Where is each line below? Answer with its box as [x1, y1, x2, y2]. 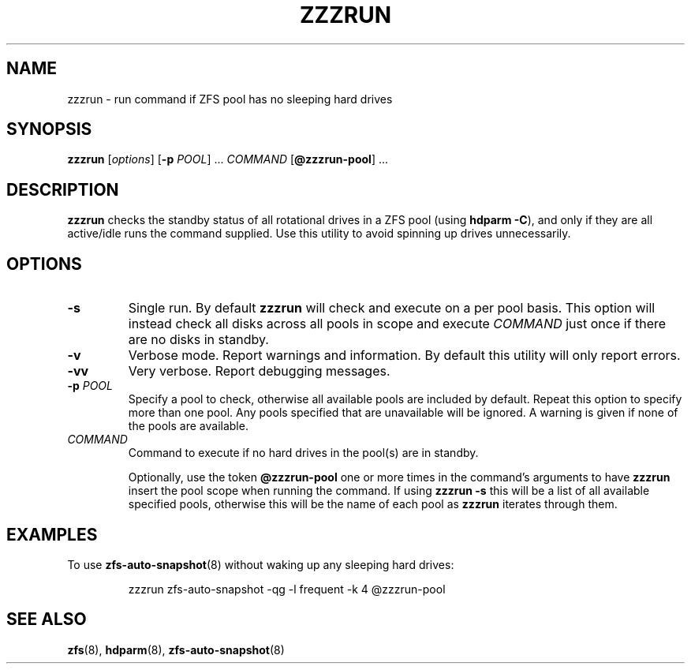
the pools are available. [128, 419, 248, 433]
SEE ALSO [6, 609, 87, 630]
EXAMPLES [6, 524, 98, 545]
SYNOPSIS [6, 119, 92, 140]
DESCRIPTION [6, 179, 119, 200]
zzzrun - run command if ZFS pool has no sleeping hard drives [67, 92, 393, 106]
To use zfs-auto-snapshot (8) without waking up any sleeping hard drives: [67, 557, 454, 571]
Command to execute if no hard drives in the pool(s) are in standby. [128, 446, 479, 460]
